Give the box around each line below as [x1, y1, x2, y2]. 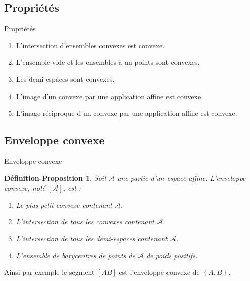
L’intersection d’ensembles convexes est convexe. [16, 40, 165, 50]
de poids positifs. [146, 250, 198, 260]
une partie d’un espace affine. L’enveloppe [117, 172, 246, 183]
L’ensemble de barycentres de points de [16, 250, 135, 260]
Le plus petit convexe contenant [16, 199, 112, 210]
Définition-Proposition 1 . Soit [4, 172, 106, 183]
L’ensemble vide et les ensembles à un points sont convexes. [16, 57, 200, 67]
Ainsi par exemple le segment [4, 267, 95, 277]
